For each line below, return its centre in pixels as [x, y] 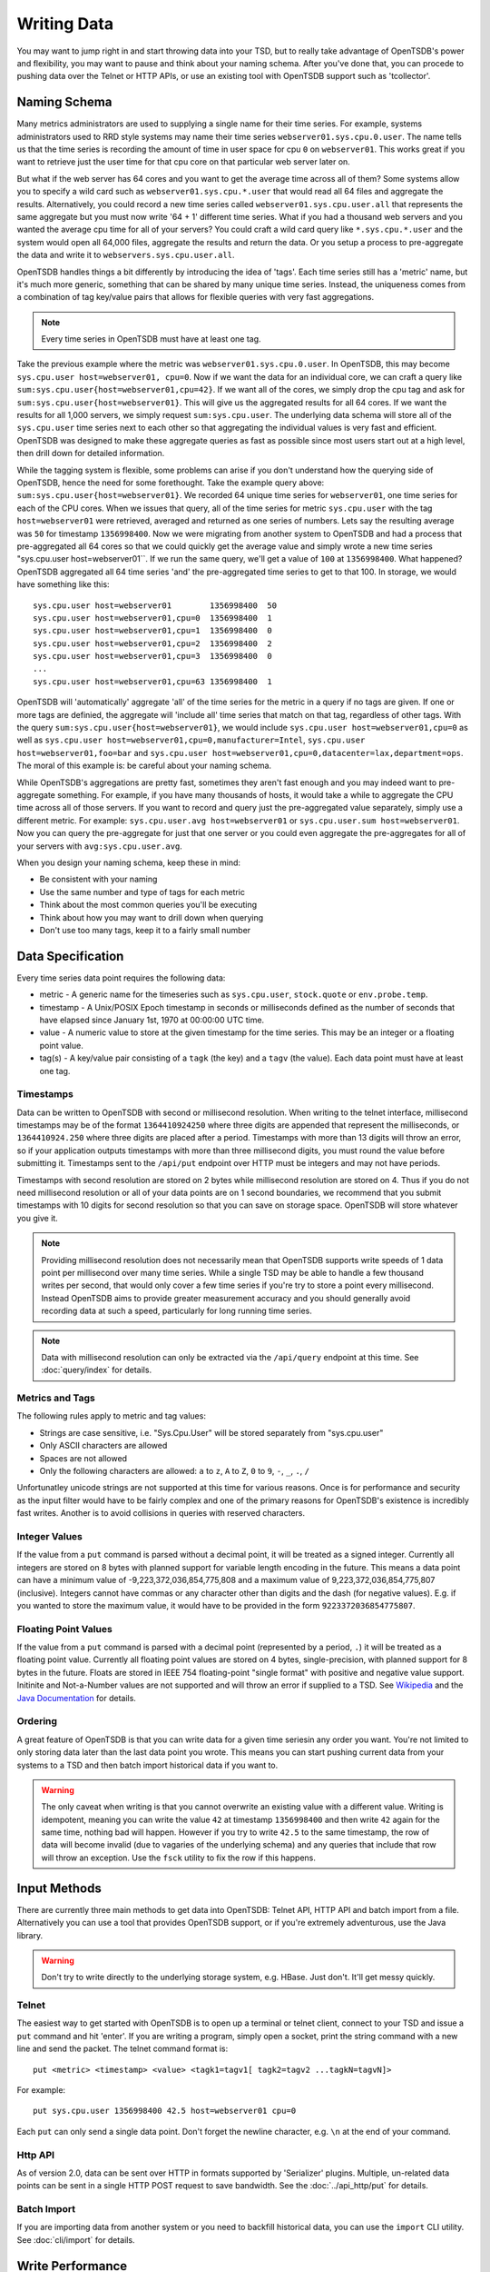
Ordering [37, 1721]
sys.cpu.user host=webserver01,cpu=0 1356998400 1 [152, 618]
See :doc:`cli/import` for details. [76, 2239]
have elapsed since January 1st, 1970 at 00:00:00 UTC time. [152, 1020]
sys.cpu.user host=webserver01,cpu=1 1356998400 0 [152, 631]
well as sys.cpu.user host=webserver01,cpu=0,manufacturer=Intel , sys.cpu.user [191, 740]
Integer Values [50, 1536]
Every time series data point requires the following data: [121, 978]
